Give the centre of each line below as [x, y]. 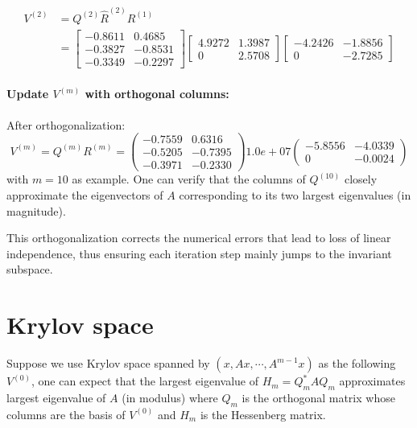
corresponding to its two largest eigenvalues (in [295, 194]
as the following [357, 363]
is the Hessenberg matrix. [263, 414]
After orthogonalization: [66, 124]
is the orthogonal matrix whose [318, 397]
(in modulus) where [170, 397]
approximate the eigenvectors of [85, 194]
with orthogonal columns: [157, 94]
